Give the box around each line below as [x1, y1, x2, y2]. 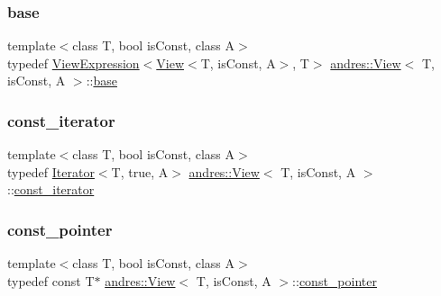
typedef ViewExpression [7, 53, 140, 72]
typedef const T [7, 271, 95, 290]
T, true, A [111, 162, 169, 181]
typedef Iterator [7, 162, 95, 181]
